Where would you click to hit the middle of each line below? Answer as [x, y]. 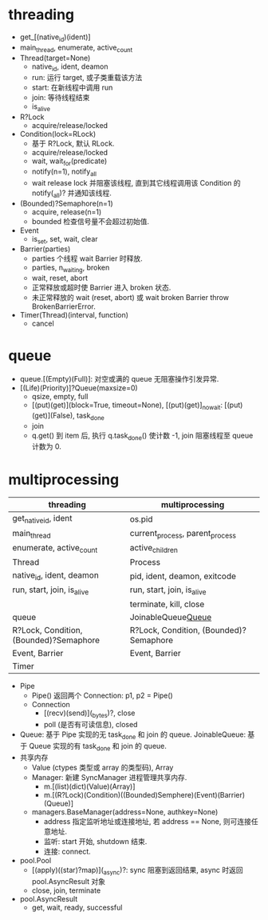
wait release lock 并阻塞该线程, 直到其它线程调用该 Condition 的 [136, 182]
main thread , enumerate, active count [76, 48]
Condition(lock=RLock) [58, 134]
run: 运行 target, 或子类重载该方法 [87, 78]
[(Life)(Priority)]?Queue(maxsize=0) [79, 388]
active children [154, 548]
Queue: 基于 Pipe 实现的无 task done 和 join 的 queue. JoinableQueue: [132, 735]
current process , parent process [183, 534]
